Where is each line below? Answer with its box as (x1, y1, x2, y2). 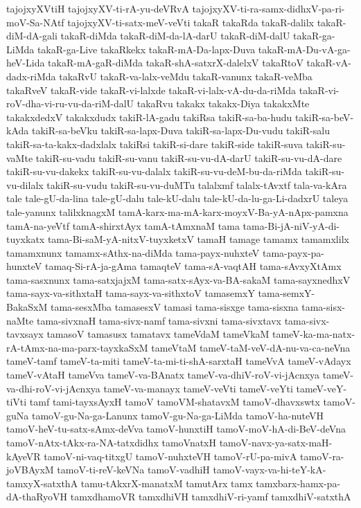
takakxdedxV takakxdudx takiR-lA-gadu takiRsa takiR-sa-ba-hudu (6, 109, 292, 124)
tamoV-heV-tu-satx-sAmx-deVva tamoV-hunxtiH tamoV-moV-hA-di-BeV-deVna (6, 421, 346, 436)
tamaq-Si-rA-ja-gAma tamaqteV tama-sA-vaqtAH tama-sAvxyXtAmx (45, 259, 342, 273)
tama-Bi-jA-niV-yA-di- (243, 218, 340, 233)
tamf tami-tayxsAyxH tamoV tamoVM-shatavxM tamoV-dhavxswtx (29, 394, 320, 409)
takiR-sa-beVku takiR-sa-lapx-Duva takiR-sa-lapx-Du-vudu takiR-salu (31, 123, 330, 138)
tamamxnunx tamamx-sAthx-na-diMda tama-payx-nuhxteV (6, 245, 260, 260)
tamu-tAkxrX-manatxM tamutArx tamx (80, 475, 253, 490)
